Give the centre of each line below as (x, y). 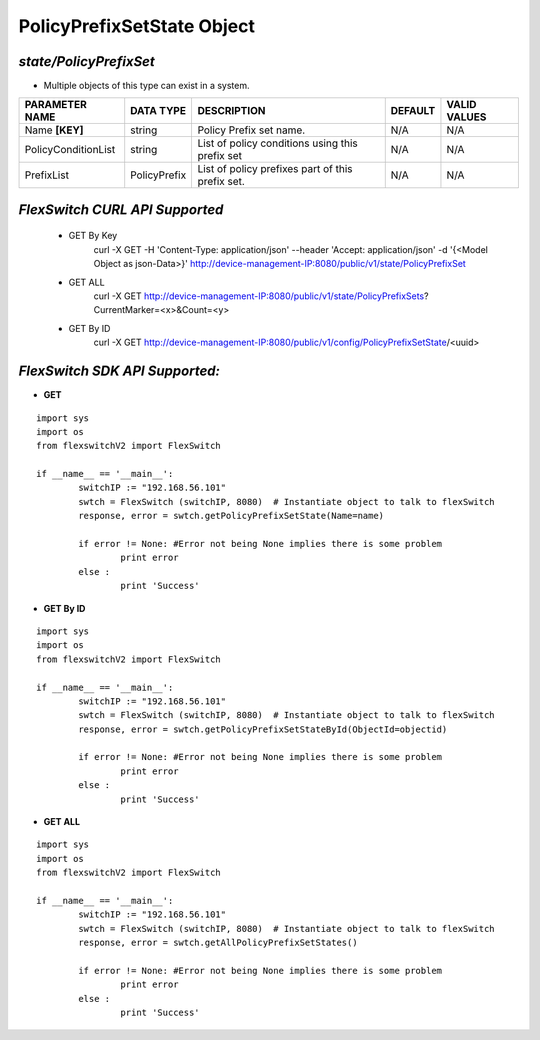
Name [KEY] (54, 130)
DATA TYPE (158, 111)
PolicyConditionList (70, 150)
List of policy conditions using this (278, 143)
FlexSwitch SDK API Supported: (119, 371)
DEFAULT (413, 111)
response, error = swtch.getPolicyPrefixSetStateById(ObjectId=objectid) (263, 729)
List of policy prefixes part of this (275, 169)
